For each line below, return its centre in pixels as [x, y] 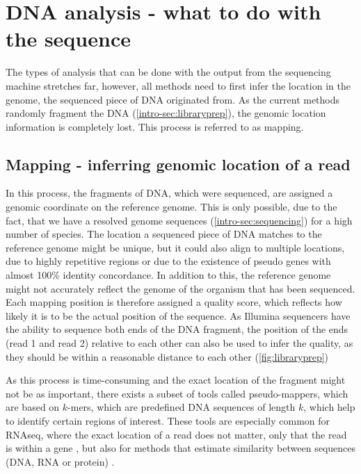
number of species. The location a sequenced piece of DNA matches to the [164, 234]
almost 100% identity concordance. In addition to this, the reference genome [168, 275]
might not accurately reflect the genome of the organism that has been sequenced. [180, 288]
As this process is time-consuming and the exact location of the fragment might [176, 380]
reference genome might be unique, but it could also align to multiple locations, [175, 247]
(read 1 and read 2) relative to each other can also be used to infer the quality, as [179, 343]
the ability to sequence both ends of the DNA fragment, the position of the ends [177, 329]
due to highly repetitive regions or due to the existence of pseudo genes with [168, 261]
